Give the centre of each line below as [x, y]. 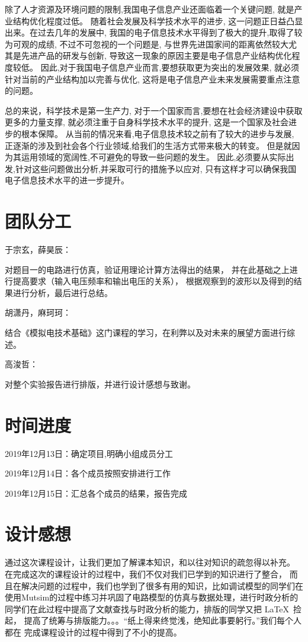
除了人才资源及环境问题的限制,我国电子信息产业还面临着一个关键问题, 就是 [150, 9]
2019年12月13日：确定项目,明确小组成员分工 [89, 453]
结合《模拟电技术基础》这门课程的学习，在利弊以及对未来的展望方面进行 [146, 332]
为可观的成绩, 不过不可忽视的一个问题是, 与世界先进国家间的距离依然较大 [147, 44]
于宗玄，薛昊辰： [38, 250]
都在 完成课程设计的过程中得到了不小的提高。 [93, 632]
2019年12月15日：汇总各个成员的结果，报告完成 [96, 493]
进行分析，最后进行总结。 [62, 292]
